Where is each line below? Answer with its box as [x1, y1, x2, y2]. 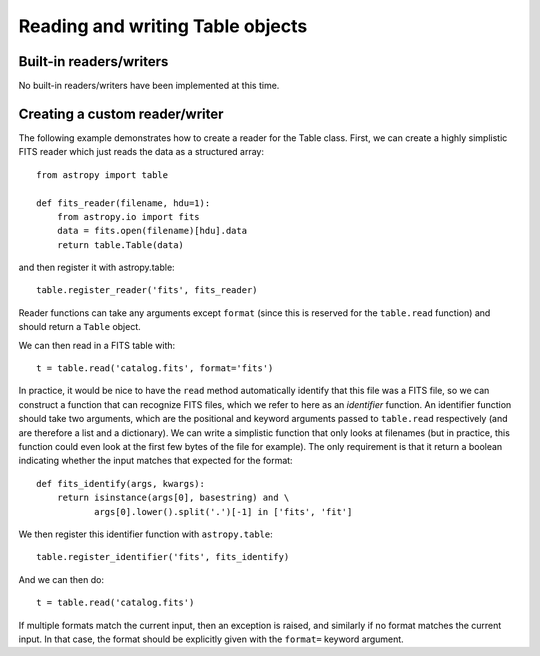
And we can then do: [18, 573, 105, 585]
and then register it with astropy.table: [18, 261, 175, 274]
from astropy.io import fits [56, 211, 200, 222]
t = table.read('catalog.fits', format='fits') [36, 363, 274, 374]
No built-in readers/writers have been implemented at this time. [18, 80, 280, 92]
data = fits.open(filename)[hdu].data [56, 225, 248, 237]
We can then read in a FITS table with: [18, 339, 176, 351]
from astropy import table [36, 169, 169, 180]
